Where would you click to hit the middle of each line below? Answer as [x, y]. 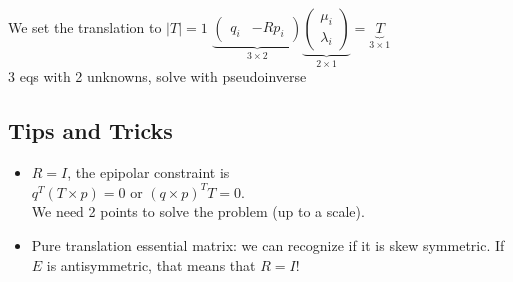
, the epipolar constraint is [148, 172]
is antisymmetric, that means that [151, 264]
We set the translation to [85, 27]
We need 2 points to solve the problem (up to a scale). [198, 211]
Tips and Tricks [90, 130]
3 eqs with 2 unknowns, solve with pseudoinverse [157, 76]
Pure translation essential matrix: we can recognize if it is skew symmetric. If [268, 245]
